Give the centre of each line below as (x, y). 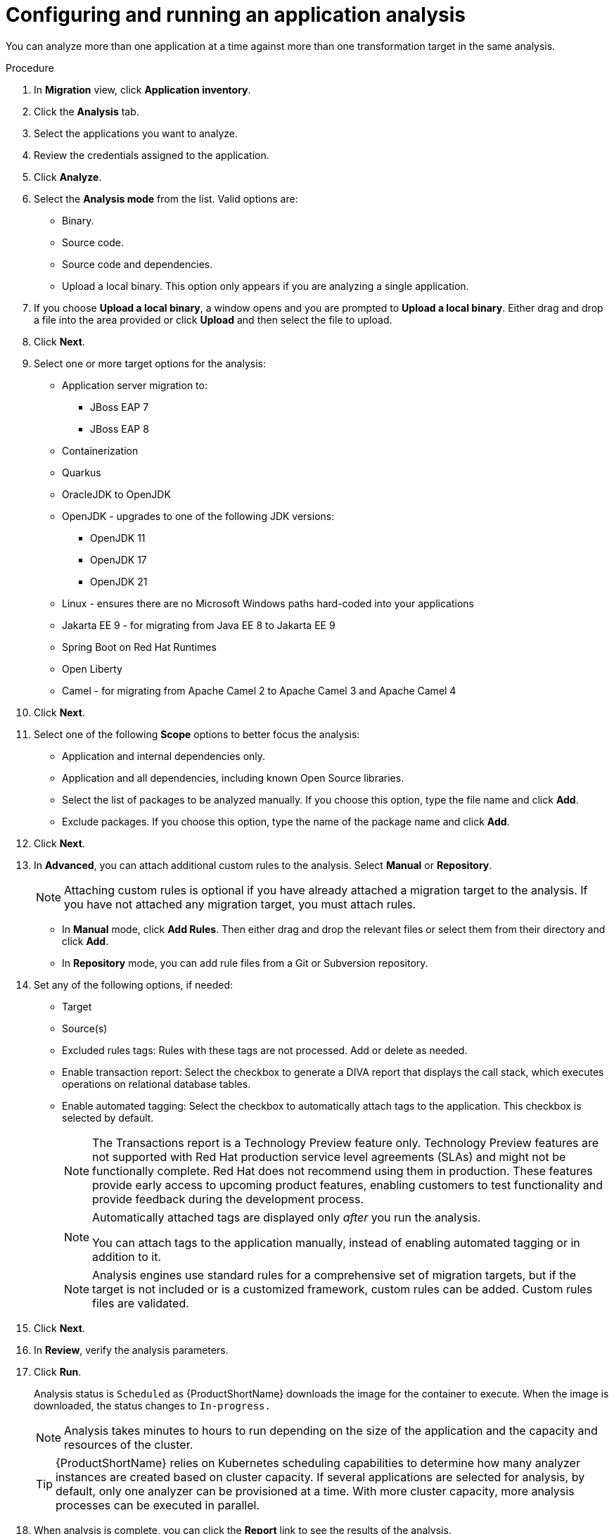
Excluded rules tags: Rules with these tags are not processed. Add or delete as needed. (265, 1050)
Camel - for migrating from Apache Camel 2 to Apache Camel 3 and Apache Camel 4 (259, 690)
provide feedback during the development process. (228, 1199)
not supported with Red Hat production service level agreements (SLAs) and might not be (329, 1156)
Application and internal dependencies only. (164, 756)
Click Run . (58, 1371)
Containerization (100, 450)
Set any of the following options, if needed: (134, 984)
